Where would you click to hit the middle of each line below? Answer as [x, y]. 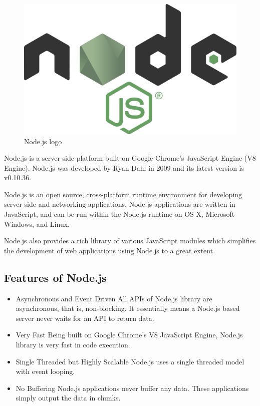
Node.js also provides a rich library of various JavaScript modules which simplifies [130, 241]
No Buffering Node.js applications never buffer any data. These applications [132, 388]
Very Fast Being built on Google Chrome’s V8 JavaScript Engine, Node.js [129, 335]
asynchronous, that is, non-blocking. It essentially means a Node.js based [128, 308]
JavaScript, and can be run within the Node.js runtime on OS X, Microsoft [119, 214]
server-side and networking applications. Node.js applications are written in [120, 204]
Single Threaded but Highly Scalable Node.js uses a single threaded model [130, 361]
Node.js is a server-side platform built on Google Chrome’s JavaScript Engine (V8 [130, 158]
